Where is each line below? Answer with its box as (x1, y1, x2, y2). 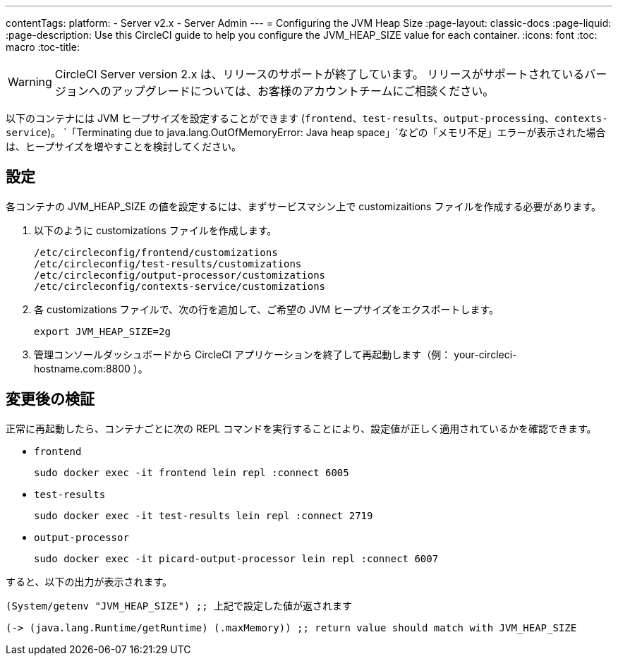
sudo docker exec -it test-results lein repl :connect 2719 (34, 509, 373, 521)
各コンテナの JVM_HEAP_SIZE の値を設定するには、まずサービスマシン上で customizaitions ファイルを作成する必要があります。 (6, 200, 602, 212)
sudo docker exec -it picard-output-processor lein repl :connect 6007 (34, 552, 439, 564)
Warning (8, 75, 52, 89)
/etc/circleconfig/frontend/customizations (34, 246, 278, 258)
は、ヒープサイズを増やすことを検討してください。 (6, 140, 241, 152)
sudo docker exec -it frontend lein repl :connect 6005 (34, 466, 349, 478)
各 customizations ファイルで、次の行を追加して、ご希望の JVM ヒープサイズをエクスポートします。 (34, 303, 499, 315)
